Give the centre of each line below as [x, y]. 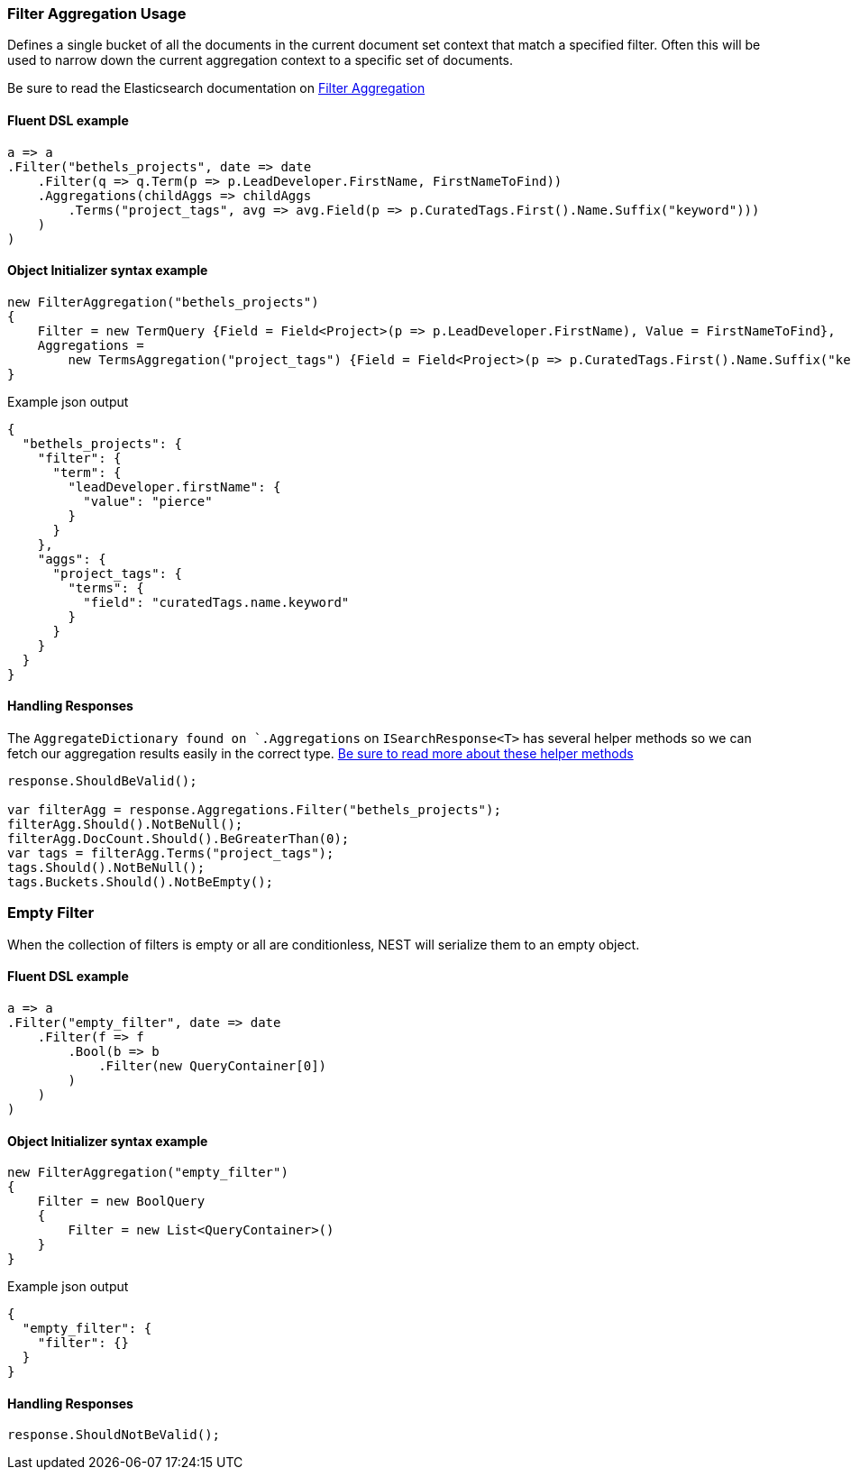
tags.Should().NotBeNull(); [106, 868]
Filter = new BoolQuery [121, 1202]
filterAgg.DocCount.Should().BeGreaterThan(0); [178, 839]
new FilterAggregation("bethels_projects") [163, 302]
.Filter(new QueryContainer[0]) [213, 1066]
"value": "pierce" [148, 501]
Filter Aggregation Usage [97, 14]
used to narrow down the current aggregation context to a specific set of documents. [261, 60]
